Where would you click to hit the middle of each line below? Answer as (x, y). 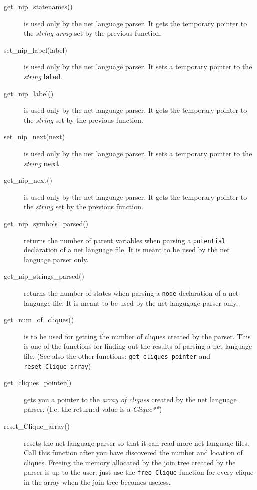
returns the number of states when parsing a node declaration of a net (131, 293)
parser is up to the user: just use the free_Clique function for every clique (139, 472)
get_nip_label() (29, 93)
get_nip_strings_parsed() (44, 276)
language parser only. (56, 259)
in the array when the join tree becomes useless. (97, 482)
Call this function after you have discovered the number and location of (133, 452)
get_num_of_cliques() (39, 320)
